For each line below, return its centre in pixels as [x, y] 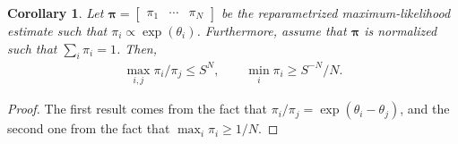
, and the [425, 109]
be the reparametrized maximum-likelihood [336, 13]
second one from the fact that [89, 128]
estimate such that [57, 30]
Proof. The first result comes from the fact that [137, 109]
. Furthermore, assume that [272, 30]
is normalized [401, 30]
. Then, [137, 48]
